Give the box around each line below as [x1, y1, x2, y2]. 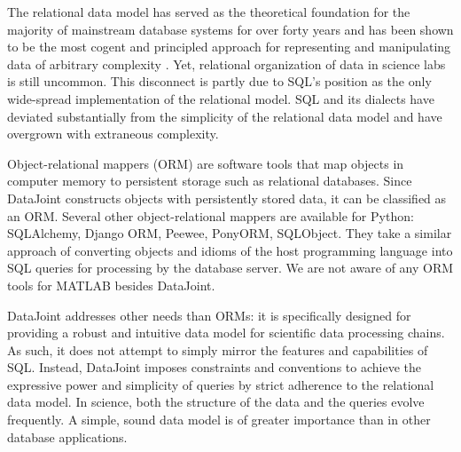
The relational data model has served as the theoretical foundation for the [7, 3, 410, 20]
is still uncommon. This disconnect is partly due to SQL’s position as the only [7, 72, 432, 91]
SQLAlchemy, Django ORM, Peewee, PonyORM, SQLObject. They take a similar [7, 224, 452, 242]
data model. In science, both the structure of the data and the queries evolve [7, 393, 425, 411]
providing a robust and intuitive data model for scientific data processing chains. [7, 323, 445, 342]
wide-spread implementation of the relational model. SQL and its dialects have [7, 89, 434, 107]
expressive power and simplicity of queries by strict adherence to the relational [7, 375, 434, 393]
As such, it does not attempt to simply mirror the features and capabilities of [7, 340, 428, 359]
